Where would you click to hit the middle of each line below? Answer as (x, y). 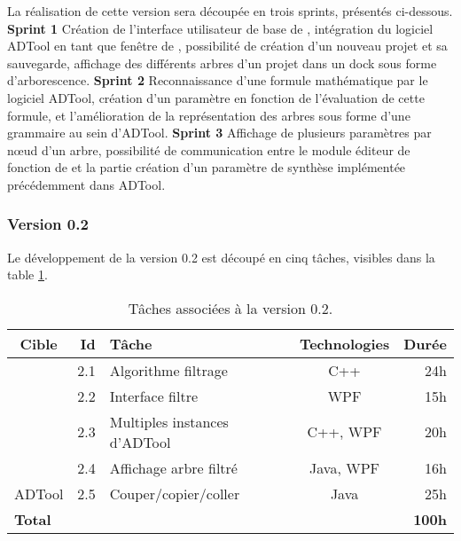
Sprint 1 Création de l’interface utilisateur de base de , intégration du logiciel (220, 28)
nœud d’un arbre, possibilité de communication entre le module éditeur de (209, 149)
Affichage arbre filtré (173, 467)
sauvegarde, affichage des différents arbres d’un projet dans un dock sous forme (222, 63)
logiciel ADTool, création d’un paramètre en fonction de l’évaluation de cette (216, 97)
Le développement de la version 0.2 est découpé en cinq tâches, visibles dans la (221, 257)
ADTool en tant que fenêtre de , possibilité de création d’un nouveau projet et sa (227, 46)
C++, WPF (344, 432)
